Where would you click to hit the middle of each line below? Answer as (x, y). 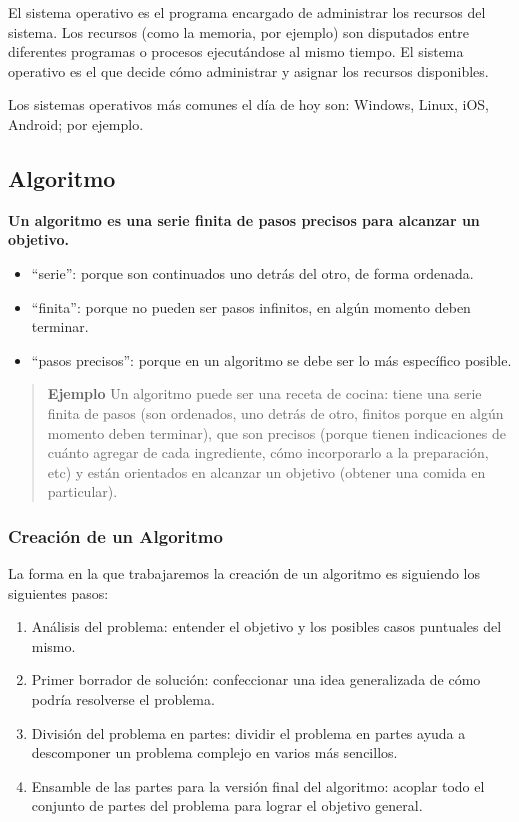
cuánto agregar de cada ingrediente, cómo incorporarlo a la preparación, (268, 452)
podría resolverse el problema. (123, 699)
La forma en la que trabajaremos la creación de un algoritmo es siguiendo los (244, 573)
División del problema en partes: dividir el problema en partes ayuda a (248, 732)
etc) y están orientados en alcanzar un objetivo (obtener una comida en (266, 471)
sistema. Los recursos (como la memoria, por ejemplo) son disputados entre (239, 31)
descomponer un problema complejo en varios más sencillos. (214, 752)
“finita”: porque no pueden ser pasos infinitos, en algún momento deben (251, 306)
